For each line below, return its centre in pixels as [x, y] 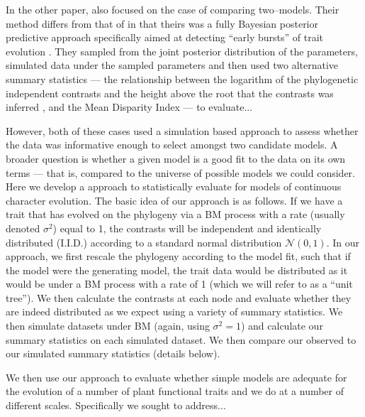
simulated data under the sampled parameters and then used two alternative [172, 65]
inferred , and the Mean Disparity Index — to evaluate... [129, 107]
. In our [343, 242]
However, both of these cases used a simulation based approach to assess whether [182, 130]
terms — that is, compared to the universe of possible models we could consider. [180, 172]
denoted [23, 228]
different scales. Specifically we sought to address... [116, 405]
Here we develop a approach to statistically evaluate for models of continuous [174, 186]
